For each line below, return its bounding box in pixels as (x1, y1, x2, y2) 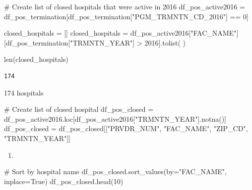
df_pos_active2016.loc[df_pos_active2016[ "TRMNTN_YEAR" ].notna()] (4, 113, 227, 124)
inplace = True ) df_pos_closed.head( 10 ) (4, 176, 124, 186)
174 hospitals (4, 87, 44, 97)
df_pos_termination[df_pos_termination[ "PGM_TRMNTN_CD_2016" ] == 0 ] (4, 11, 249, 21)
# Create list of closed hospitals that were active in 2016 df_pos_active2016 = (4, 1, 245, 11)
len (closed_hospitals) (4, 54, 68, 64)
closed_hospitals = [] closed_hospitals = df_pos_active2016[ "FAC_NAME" (4, 28, 237, 38)
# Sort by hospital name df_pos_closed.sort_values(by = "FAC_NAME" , (4, 166, 227, 177)
